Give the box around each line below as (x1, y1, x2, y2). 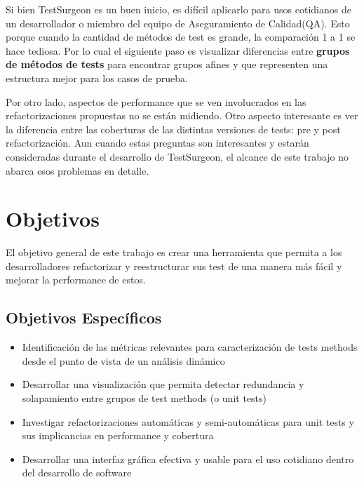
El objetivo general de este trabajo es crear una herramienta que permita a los (6, 245, 342, 260)
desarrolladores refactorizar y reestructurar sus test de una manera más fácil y (6, 258, 342, 273)
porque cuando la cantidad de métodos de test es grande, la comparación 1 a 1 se (6, 29, 356, 44)
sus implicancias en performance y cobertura (22, 428, 214, 443)
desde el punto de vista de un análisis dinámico (22, 353, 225, 368)
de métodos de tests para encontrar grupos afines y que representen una (6, 57, 328, 72)
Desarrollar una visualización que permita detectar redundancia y (22, 377, 304, 391)
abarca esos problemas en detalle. (6, 163, 149, 178)
